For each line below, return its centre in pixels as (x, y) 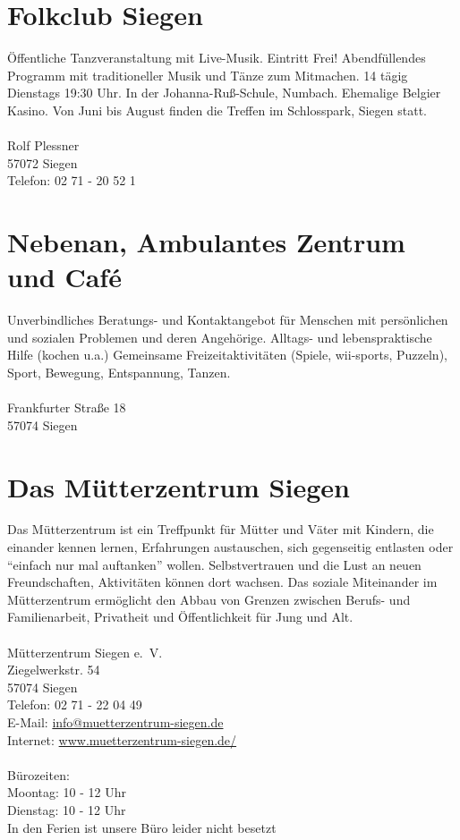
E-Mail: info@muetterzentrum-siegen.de (115, 722)
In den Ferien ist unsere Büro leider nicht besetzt (142, 827)
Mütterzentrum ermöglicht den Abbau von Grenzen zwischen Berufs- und (209, 599)
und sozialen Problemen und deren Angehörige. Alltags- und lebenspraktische (220, 337)
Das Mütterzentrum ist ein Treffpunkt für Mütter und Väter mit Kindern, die (221, 529)
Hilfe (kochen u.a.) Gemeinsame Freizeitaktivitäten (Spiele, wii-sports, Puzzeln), (227, 355)
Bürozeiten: (38, 774)
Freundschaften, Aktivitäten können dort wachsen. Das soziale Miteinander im (222, 582)
